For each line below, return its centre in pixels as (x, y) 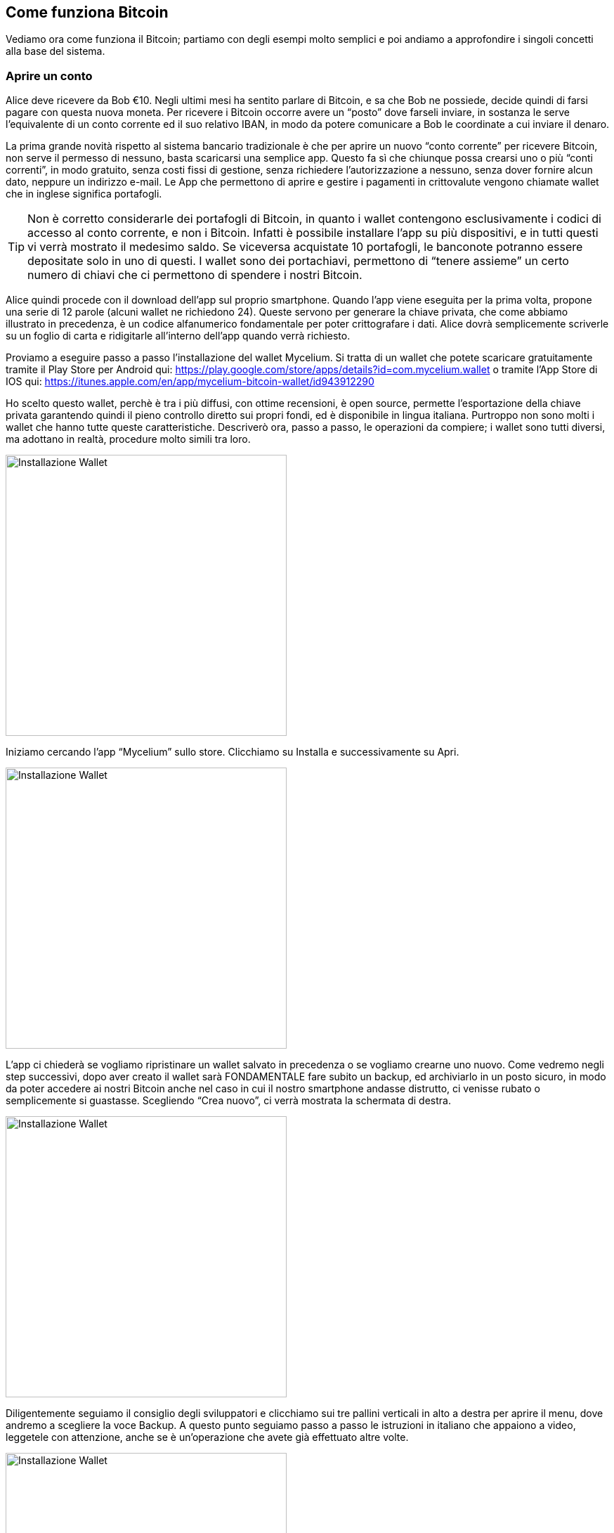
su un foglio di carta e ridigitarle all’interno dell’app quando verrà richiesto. (178, 336)
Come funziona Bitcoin (87, 12)
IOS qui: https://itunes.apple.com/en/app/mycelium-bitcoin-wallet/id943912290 (190, 382)
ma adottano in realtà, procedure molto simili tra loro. (128, 439)
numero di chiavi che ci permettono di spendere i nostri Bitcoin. (195, 275)
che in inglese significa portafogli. (84, 194)
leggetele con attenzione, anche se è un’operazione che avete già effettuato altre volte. (207, 1437)
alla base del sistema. (55, 51)
